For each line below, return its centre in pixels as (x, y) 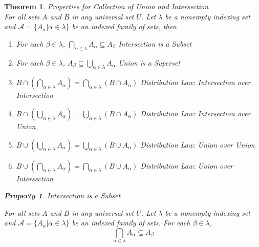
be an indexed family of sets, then (124, 26)
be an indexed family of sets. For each (131, 223)
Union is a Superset (149, 62)
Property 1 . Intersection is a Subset (62, 195)
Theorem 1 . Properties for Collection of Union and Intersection (106, 6)
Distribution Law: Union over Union (198, 144)
